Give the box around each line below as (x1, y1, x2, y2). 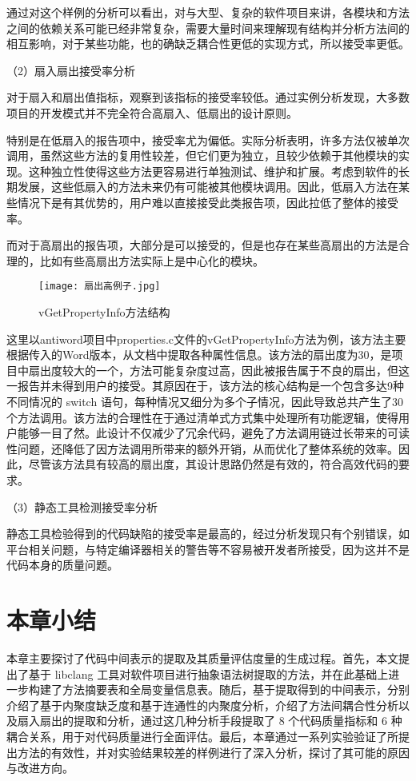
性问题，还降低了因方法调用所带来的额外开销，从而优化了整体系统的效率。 (6, 440, 398, 456)
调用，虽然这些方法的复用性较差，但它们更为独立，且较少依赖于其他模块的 (6, 147, 398, 164)
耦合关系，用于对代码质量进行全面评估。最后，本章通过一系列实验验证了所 (6, 727, 398, 744)
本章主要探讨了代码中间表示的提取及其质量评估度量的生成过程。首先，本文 (6, 650, 398, 666)
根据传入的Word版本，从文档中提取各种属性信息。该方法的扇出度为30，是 (6, 346, 392, 363)
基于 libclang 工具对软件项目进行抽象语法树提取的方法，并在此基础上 (28, 665, 389, 682)
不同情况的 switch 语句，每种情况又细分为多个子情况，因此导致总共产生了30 (6, 392, 403, 409)
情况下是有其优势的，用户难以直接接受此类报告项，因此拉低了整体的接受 (17, 193, 398, 210)
